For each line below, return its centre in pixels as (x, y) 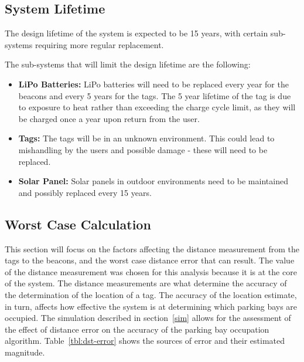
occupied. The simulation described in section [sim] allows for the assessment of (148, 318)
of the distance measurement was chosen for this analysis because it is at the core (151, 271)
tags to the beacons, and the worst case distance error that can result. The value (150, 260)
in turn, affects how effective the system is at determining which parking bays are (151, 306)
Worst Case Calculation (78, 224)
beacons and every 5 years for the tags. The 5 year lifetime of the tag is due (155, 95)
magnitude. (25, 352)
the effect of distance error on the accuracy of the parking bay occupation (137, 329)
